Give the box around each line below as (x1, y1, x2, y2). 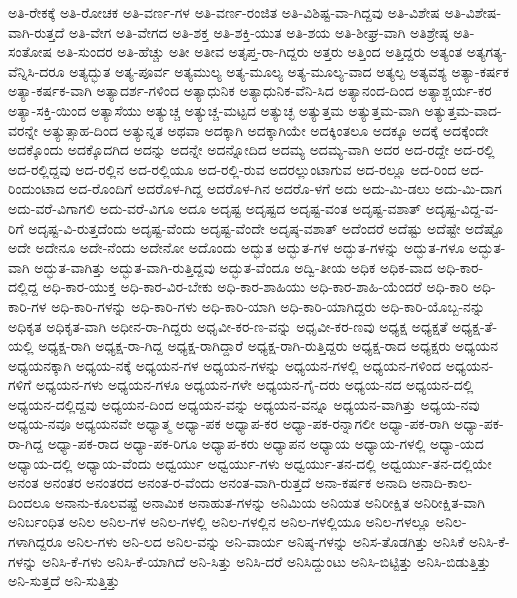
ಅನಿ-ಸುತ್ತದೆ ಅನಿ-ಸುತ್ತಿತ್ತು (8, 570, 120, 591)
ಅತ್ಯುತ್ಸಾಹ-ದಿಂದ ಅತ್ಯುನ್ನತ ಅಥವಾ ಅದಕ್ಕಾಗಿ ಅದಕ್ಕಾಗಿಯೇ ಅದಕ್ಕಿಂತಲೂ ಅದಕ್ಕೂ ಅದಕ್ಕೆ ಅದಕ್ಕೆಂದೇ (42, 119, 489, 140)
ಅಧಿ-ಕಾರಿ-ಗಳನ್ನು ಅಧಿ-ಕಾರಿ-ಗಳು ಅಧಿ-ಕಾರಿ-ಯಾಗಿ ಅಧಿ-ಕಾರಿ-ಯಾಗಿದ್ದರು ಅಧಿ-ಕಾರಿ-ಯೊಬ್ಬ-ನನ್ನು (51, 295, 486, 316)
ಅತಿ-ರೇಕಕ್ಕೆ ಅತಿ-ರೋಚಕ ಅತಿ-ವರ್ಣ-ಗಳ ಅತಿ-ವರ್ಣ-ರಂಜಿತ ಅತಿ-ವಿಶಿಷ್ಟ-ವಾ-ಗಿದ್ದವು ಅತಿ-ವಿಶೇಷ (8, 2, 440, 22)
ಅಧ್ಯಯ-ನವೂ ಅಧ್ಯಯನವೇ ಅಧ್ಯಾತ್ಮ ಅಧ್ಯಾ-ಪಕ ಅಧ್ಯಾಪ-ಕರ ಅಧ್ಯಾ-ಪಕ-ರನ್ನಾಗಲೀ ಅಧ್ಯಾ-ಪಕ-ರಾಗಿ (8, 413, 450, 434)
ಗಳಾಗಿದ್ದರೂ (8, 531, 63, 552)
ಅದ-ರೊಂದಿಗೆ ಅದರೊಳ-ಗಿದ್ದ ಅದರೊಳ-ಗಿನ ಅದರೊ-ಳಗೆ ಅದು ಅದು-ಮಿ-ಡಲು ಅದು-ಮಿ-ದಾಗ (69, 178, 502, 199)
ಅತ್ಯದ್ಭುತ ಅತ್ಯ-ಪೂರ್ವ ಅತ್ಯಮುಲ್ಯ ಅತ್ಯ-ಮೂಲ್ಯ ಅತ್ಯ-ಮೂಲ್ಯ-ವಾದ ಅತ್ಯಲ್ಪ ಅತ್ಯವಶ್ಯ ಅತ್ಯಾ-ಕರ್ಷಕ (69, 60, 510, 81)
